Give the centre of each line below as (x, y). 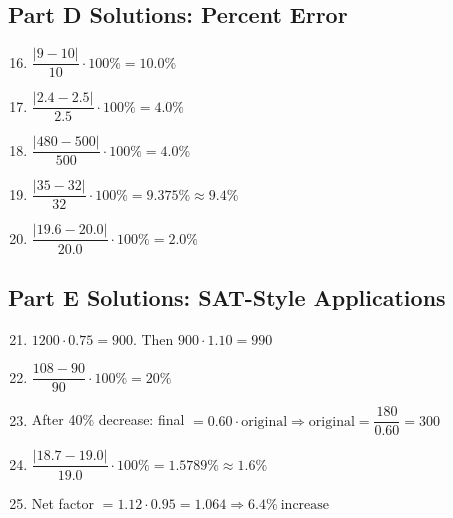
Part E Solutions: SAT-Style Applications (227, 296)
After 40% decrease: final (108, 419)
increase (305, 504)
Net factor (63, 502)
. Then (153, 338)
